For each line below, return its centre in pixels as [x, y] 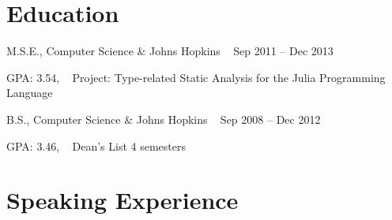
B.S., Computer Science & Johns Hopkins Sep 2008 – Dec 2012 [164, 119]
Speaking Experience [122, 200]
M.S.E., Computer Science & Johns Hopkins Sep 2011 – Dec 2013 [170, 51]
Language [30, 93]
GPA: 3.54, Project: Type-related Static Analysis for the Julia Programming [196, 77]
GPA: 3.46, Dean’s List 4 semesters [96, 145]
